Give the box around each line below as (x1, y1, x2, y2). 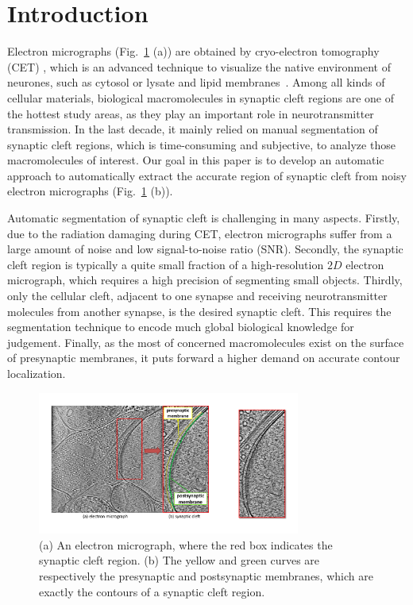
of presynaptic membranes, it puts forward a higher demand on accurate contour (7, 349, 400, 366)
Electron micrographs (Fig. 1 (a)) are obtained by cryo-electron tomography (7, 43, 380, 60)
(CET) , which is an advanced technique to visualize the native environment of (7, 58, 391, 75)
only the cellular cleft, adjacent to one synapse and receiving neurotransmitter (7, 287, 388, 304)
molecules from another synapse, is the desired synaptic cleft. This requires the (7, 302, 392, 319)
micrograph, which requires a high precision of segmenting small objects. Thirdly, (7, 272, 403, 288)
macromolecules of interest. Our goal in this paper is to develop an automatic (7, 152, 384, 168)
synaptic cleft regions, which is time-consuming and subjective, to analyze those (7, 136, 396, 152)
